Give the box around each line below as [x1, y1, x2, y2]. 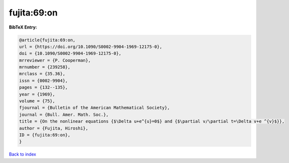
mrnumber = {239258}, [19, 65, 71, 70]
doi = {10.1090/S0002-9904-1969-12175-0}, [19, 51, 122, 56]
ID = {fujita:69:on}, [19, 132, 71, 138]
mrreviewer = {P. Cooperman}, [19, 57, 91, 63]
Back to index [9, 151, 36, 157]
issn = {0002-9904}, [19, 78, 68, 83]
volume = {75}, [19, 98, 55, 104]
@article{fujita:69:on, [19, 37, 76, 43]
